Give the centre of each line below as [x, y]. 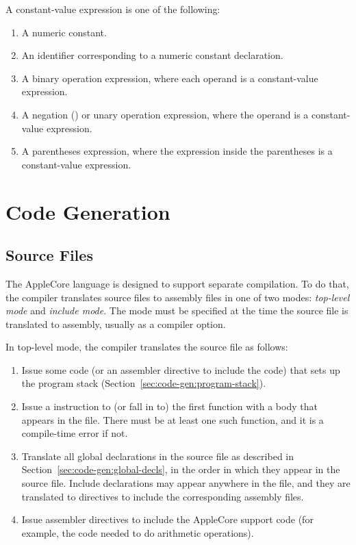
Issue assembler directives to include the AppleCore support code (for [167, 519]
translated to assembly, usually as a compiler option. [116, 324]
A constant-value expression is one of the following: [113, 9]
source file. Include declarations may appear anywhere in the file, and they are [186, 483]
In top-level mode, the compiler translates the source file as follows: [147, 347]
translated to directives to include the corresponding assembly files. [163, 496]
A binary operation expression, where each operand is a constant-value [170, 78]
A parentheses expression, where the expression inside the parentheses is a [177, 151]
